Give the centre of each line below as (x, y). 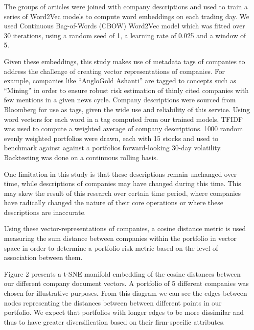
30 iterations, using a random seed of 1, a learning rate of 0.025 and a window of (125, 35)
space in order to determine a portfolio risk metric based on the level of (111, 247)
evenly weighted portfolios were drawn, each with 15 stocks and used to (111, 138)
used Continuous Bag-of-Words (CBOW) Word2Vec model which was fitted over (125, 26)
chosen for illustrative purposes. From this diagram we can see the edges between (126, 293)
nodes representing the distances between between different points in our (113, 302)
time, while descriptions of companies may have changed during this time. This (123, 183)
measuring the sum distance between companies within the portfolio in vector (120, 238)
